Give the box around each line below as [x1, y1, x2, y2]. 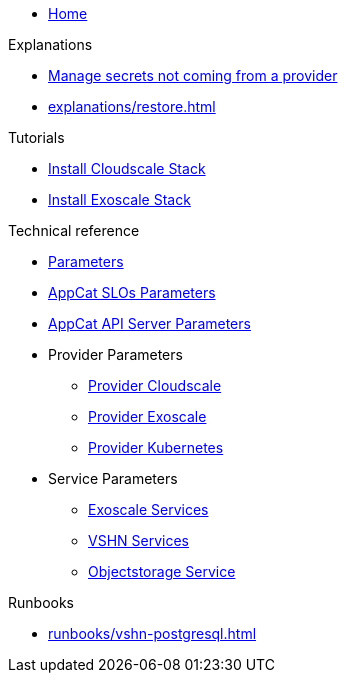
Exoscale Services [88, 501, 209, 518]
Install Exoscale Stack [48, 191, 191, 208]
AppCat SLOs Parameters [48, 284, 216, 301]
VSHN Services [88, 532, 189, 549]
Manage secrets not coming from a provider [48, 67, 338, 84]
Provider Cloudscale [88, 377, 222, 394]
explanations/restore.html [48, 98, 216, 115]
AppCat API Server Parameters [48, 315, 251, 332]
